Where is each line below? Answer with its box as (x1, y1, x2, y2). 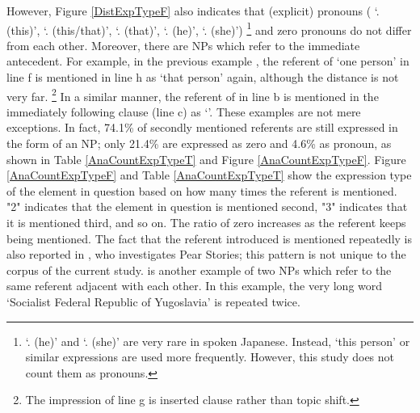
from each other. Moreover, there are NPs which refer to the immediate (6, 36, 360, 53)
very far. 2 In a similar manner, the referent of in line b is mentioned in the (6, 85, 379, 104)
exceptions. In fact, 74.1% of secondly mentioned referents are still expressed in (6, 119, 398, 136)
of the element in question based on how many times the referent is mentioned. (6, 182, 397, 199)
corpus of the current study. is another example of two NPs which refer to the (6, 261, 392, 278)
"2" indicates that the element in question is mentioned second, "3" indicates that (6, 198, 408, 215)
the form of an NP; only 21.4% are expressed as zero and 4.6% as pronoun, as (6, 135, 392, 152)
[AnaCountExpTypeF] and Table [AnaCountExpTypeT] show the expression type (6, 166, 412, 183)
